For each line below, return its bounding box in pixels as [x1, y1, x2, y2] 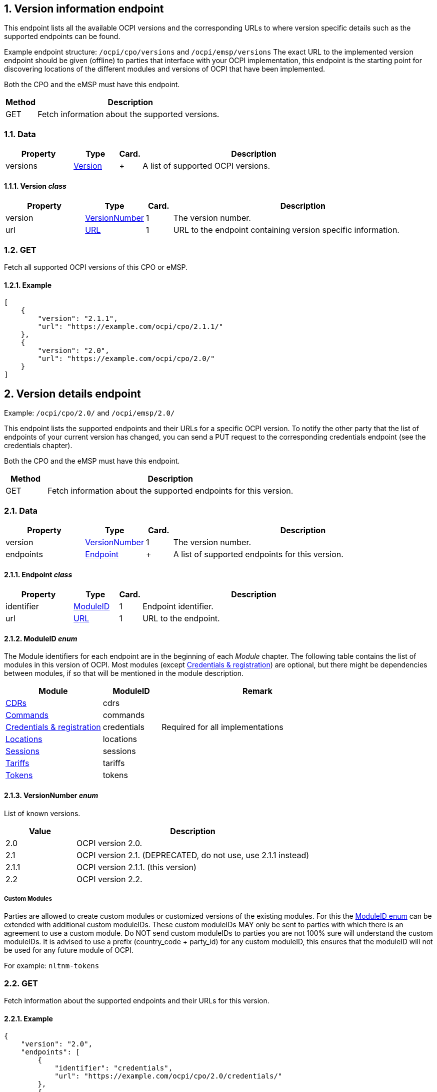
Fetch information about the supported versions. [37, 109, 219, 120]
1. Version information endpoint [4, 3, 164, 15]
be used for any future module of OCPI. [4, 946, 133, 955]
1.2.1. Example [4, 280, 51, 289]
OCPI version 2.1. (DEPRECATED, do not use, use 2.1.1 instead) [76, 850, 309, 860]
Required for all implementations [161, 722, 283, 733]
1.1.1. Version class [4, 181, 66, 190]
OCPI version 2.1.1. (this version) [76, 862, 196, 872]
